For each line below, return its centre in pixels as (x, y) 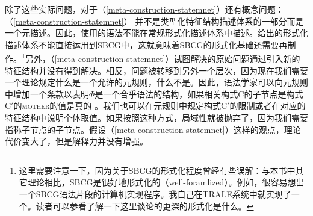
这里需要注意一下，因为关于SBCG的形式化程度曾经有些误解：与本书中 (157, 170)
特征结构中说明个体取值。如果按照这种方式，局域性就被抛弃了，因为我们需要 (156, 117)
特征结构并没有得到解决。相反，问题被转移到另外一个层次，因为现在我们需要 (156, 70)
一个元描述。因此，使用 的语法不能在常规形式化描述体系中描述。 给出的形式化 (156, 33)
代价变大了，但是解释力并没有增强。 (76, 141)
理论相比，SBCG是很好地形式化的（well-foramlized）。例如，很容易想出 (166, 182)
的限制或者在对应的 (268, 106)
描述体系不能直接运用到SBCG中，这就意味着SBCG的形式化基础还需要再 (146, 44)
